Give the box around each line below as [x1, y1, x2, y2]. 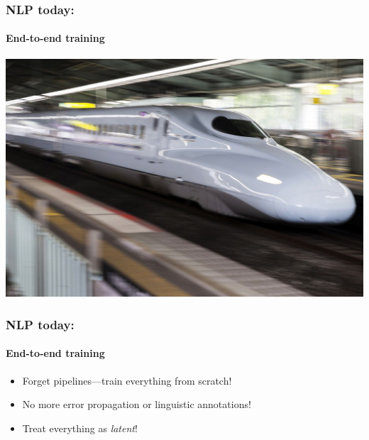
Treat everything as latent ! [22, 420, 138, 435]
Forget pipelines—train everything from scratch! [22, 373, 232, 387]
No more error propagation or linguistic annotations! [22, 397, 251, 412]
